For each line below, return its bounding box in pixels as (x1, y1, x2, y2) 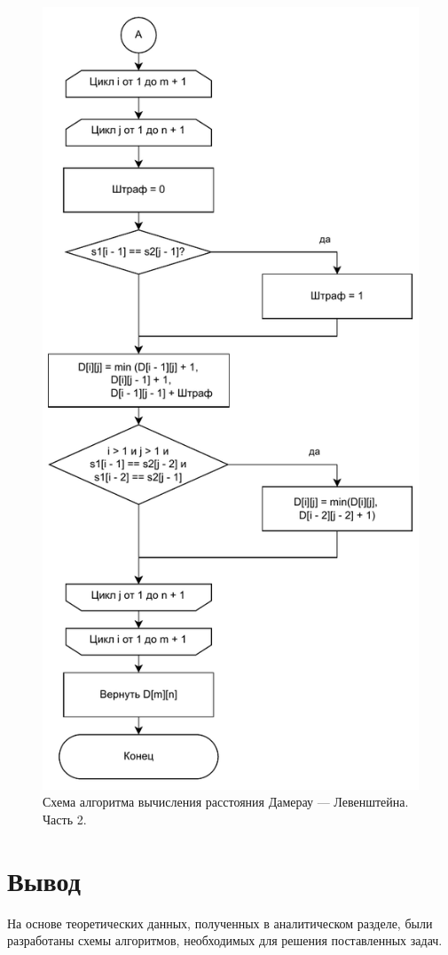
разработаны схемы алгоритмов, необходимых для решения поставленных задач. (7, 931, 443, 950)
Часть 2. (43, 809, 87, 828)
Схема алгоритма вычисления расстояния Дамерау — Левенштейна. (43, 792, 409, 811)
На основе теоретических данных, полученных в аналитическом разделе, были (7, 913, 433, 932)
